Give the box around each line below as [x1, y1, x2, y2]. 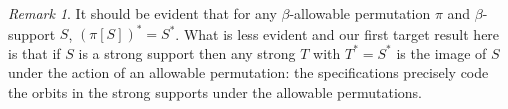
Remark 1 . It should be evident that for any [8, 3, 277, 23]
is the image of [396, 42, 487, 63]
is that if [8, 42, 61, 63]
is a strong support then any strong [78, 42, 296, 63]
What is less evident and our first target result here [183, 23, 500, 44]
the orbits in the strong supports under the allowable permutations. [8, 81, 423, 102]
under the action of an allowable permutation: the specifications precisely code [8, 62, 489, 83]
